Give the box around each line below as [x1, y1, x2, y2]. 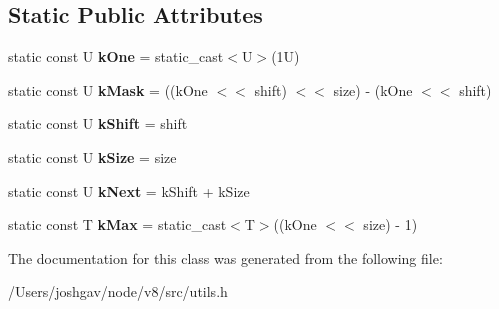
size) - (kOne [333, 79, 413, 100]
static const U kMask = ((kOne [8, 79, 208, 100]
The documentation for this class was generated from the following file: [8, 247, 443, 268]
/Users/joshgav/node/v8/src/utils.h [8, 281, 228, 302]
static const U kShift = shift [8, 113, 188, 134]
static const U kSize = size [8, 146, 177, 167]
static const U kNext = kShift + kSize [8, 180, 250, 201]
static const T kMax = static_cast [8, 214, 227, 235]
